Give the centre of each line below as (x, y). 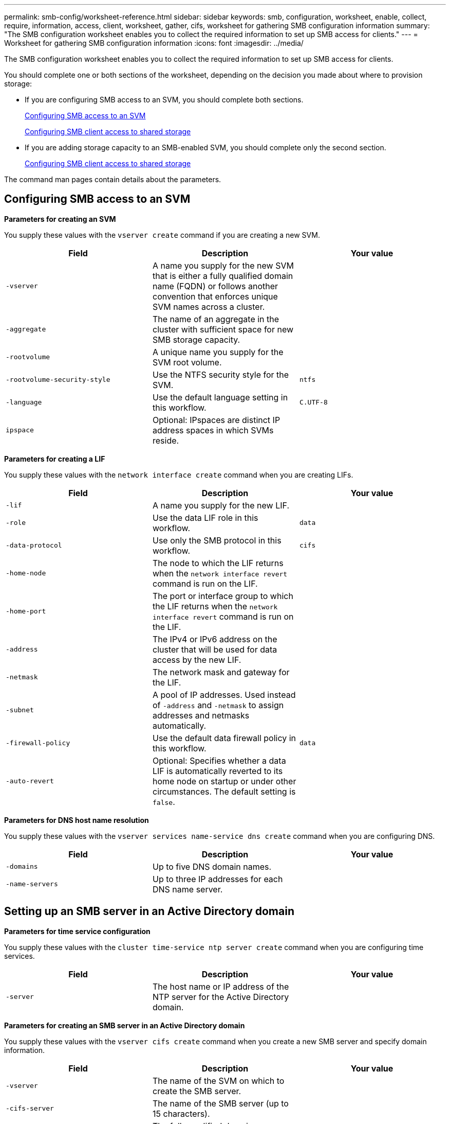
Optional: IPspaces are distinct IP (216, 420)
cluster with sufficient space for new (223, 329)
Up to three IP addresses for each (218, 879)
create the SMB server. (197, 1091)
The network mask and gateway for (221, 672)
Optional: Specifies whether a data (219, 760)
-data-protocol (34, 546)
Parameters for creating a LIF (55, 459)
